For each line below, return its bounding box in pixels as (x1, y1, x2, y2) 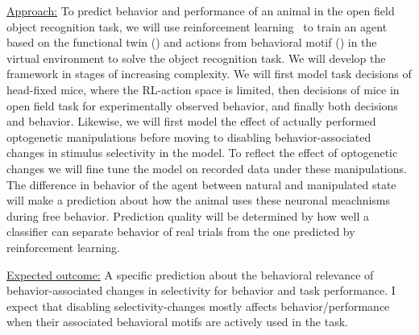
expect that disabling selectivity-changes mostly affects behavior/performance (6, 297, 390, 314)
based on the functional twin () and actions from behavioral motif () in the (6, 34, 377, 51)
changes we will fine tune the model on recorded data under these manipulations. (6, 159, 407, 176)
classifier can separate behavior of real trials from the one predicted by (6, 223, 355, 240)
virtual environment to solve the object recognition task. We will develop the (6, 49, 386, 66)
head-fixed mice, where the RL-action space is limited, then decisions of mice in (6, 81, 400, 97)
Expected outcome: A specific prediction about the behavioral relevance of (6, 266, 374, 283)
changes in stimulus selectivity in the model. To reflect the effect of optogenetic (6, 144, 398, 161)
